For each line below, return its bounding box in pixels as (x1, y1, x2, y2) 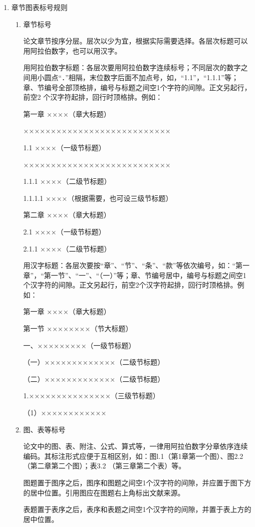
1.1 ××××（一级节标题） (23, 142, 106, 152)
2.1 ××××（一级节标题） (23, 226, 106, 236)
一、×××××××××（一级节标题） (23, 340, 136, 350)
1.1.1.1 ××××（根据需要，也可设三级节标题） (23, 192, 173, 203)
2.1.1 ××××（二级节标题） (23, 243, 111, 253)
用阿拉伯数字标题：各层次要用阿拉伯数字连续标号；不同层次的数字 (23, 62, 241, 73)
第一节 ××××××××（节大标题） (23, 323, 133, 334)
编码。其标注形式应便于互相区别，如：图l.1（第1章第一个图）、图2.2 (23, 450, 243, 461)
